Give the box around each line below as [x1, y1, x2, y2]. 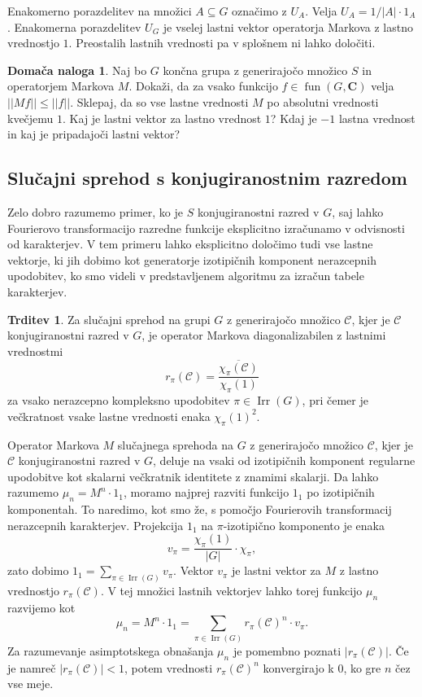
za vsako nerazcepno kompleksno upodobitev [7, 392, 230, 409]
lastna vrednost [338, 109, 415, 126]
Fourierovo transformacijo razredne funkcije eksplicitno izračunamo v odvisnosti [7, 219, 405, 236]
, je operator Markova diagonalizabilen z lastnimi [141, 327, 386, 344]
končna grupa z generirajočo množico [163, 61, 348, 78]
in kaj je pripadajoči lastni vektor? [7, 125, 181, 142]
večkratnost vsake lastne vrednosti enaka [7, 407, 211, 424]
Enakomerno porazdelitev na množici [7, 2, 192, 19]
